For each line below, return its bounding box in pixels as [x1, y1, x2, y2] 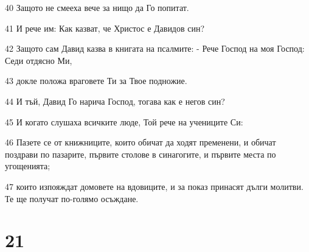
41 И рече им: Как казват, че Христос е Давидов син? [5, 21, 205, 34]
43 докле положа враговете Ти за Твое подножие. [5, 74, 187, 87]
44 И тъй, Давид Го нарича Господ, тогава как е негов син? [5, 94, 225, 107]
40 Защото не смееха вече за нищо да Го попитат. [5, 1, 189, 13]
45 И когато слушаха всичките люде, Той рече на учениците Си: [5, 115, 243, 128]
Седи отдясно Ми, [5, 54, 72, 66]
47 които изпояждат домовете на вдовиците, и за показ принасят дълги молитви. [5, 180, 304, 192]
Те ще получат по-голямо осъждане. [5, 192, 139, 205]
